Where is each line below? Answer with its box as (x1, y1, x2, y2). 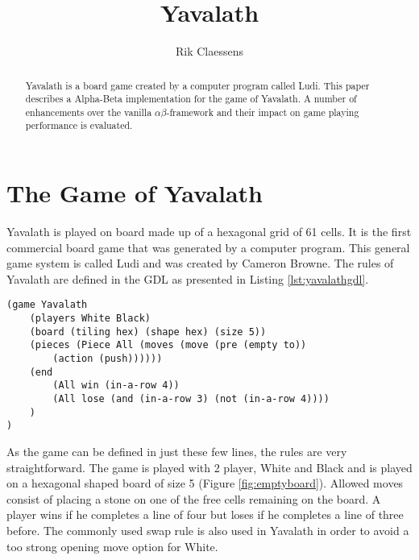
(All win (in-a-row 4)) (52, 380, 180, 392)
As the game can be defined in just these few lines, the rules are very (6, 443, 347, 460)
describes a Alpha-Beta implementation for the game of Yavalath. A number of (25, 92, 357, 106)
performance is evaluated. (25, 118, 133, 132)
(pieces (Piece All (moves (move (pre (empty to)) (29, 339, 307, 351)
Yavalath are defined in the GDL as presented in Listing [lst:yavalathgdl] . (6, 270, 369, 287)
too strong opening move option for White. (6, 537, 218, 554)
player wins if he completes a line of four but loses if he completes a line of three (6, 506, 404, 523)
